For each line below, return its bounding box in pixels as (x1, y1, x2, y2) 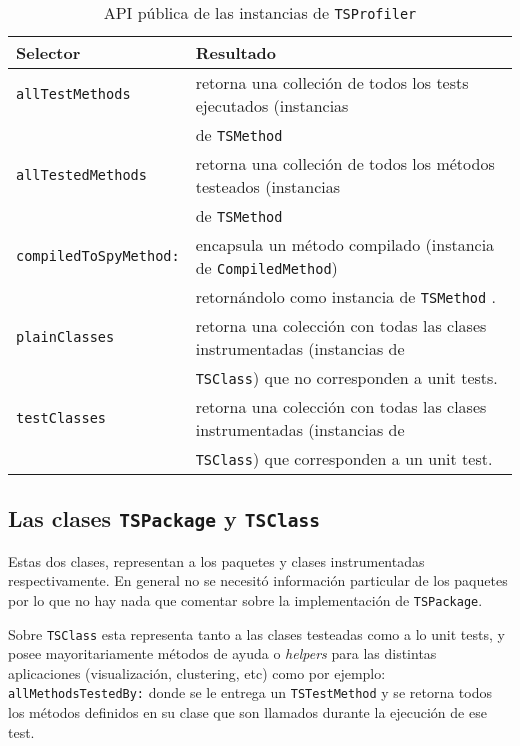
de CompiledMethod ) (195, 256, 338, 279)
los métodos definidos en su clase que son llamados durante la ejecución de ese (8, 702, 487, 723)
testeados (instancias (195, 175, 341, 198)
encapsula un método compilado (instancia (195, 233, 495, 256)
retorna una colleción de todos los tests (195, 71, 469, 94)
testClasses (16, 410, 107, 426)
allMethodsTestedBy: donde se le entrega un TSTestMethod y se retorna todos (8, 682, 492, 703)
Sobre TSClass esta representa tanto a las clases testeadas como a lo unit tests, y (8, 623, 505, 644)
